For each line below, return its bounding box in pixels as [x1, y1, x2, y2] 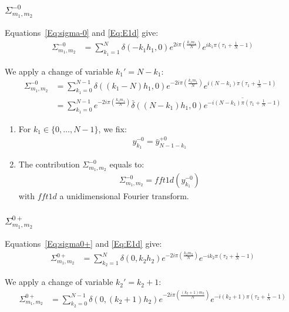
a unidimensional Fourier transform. [59, 190, 189, 202]
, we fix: [98, 122, 127, 135]
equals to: [109, 158, 144, 170]
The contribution [18, 158, 80, 170]
